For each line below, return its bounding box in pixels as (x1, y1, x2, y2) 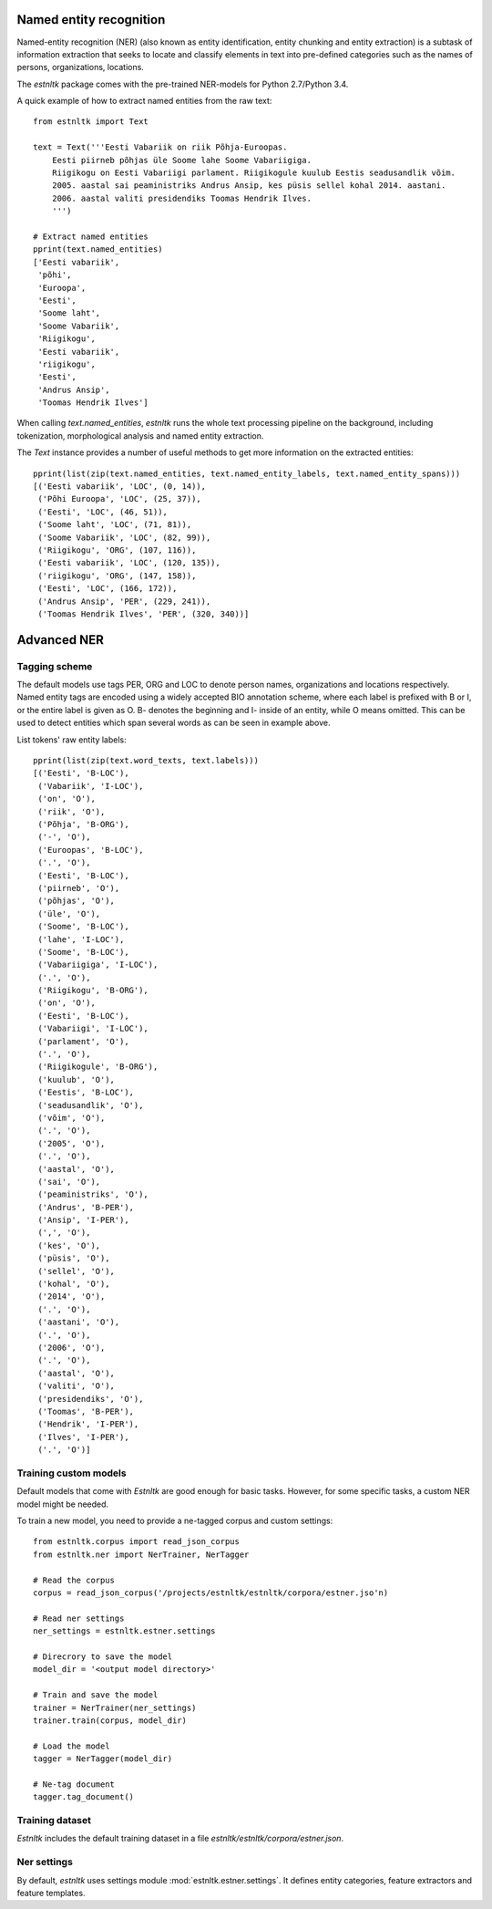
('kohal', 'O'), (37, 1279, 110, 1290)
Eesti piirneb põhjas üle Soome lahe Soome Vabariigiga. (51, 155, 312, 165)
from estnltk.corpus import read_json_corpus (33, 1537, 241, 1547)
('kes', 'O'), (37, 1240, 101, 1250)
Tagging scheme (16, 659, 93, 672)
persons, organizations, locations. (16, 62, 145, 73)
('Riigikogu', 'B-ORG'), (37, 985, 149, 996)
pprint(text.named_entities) (33, 244, 163, 254)
